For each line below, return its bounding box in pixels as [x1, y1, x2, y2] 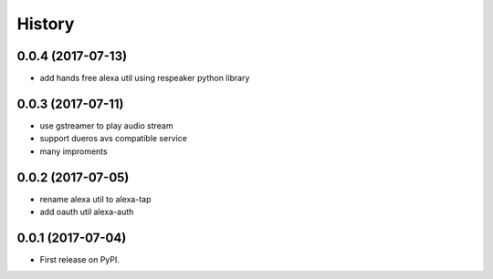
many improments [39, 146, 109, 157]
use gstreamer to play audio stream [39, 119, 173, 131]
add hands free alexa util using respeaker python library [39, 73, 250, 84]
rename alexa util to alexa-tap [39, 193, 152, 204]
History [16, 14, 75, 34]
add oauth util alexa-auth [39, 206, 134, 218]
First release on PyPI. [39, 253, 121, 264]
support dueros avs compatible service [39, 133, 187, 144]
